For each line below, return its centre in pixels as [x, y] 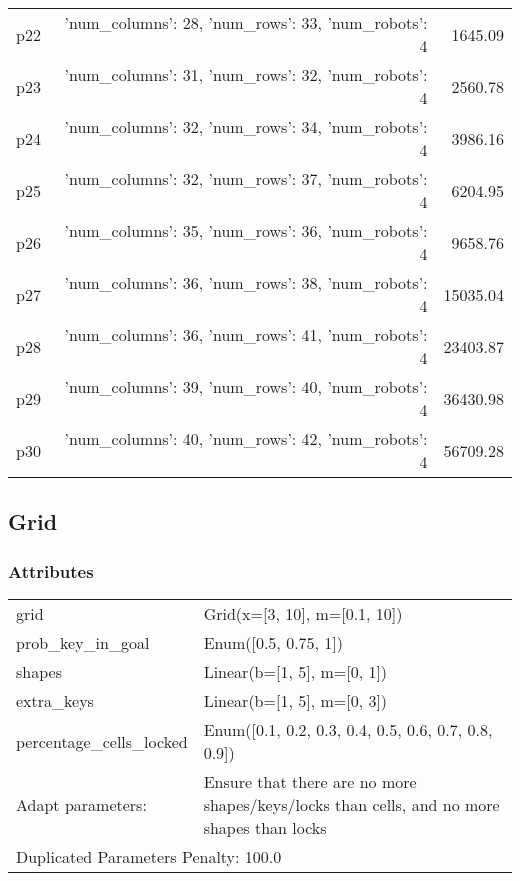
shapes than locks [265, 827]
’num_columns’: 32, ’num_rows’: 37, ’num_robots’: [246, 178]
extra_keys [55, 700]
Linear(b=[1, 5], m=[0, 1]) [295, 671]
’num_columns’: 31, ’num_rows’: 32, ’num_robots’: [246, 74]
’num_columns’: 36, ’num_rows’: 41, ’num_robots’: [246, 334]
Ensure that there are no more [310, 781]
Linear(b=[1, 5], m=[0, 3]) [295, 700]
